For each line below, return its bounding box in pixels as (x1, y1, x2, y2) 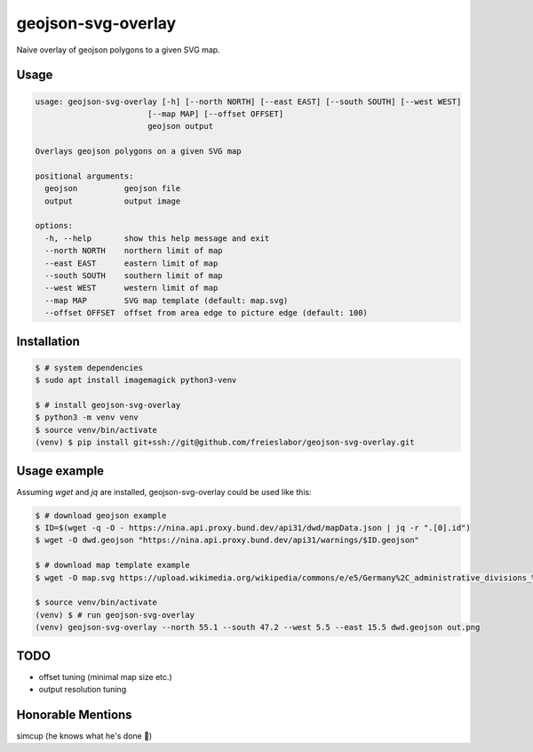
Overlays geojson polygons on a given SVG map (35, 147, 242, 156)
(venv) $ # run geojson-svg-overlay (35, 610, 195, 620)
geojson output (147, 121, 213, 132)
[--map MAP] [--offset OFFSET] (147, 108, 284, 119)
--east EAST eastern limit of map (44, 258, 219, 268)
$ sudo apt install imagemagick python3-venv (35, 375, 237, 386)
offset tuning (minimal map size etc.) (38, 671, 172, 682)
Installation (16, 333, 80, 348)
